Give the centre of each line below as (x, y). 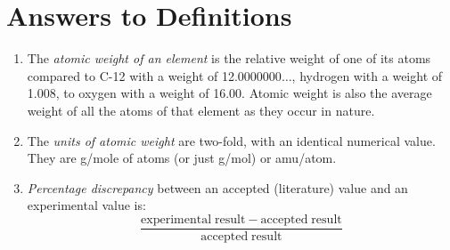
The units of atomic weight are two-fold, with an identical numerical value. (231, 140)
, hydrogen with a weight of (367, 75)
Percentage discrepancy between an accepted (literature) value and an (217, 187)
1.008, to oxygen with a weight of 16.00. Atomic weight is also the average (229, 93)
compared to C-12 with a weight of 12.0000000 (154, 75)
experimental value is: (86, 205)
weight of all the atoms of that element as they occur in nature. (201, 110)
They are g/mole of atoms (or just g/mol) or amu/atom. (182, 158)
